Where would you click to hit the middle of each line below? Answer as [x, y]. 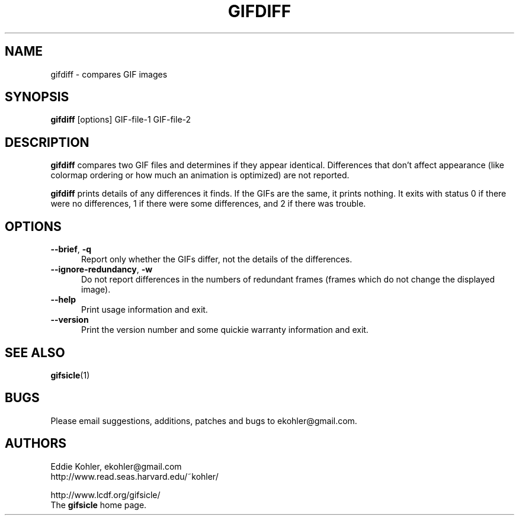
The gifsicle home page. [99, 505]
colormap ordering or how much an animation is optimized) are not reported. [200, 175]
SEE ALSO [35, 352]
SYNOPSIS [37, 97]
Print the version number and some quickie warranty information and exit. [225, 330]
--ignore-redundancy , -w [102, 269]
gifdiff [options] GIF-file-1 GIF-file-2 [121, 120]
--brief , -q [71, 249]
